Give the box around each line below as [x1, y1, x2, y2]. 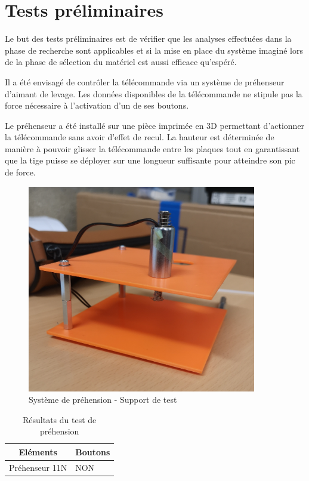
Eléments [18, 445, 57, 458]
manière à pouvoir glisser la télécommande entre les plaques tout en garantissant [5, 142, 300, 155]
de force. [5, 166, 36, 178]
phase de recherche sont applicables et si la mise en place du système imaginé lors [5, 44, 303, 56]
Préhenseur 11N [9, 461, 67, 473]
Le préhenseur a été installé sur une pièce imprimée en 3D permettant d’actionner [5, 119, 305, 131]
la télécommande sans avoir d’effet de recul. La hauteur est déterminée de [5, 131, 274, 143]
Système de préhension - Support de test [29, 393, 177, 406]
